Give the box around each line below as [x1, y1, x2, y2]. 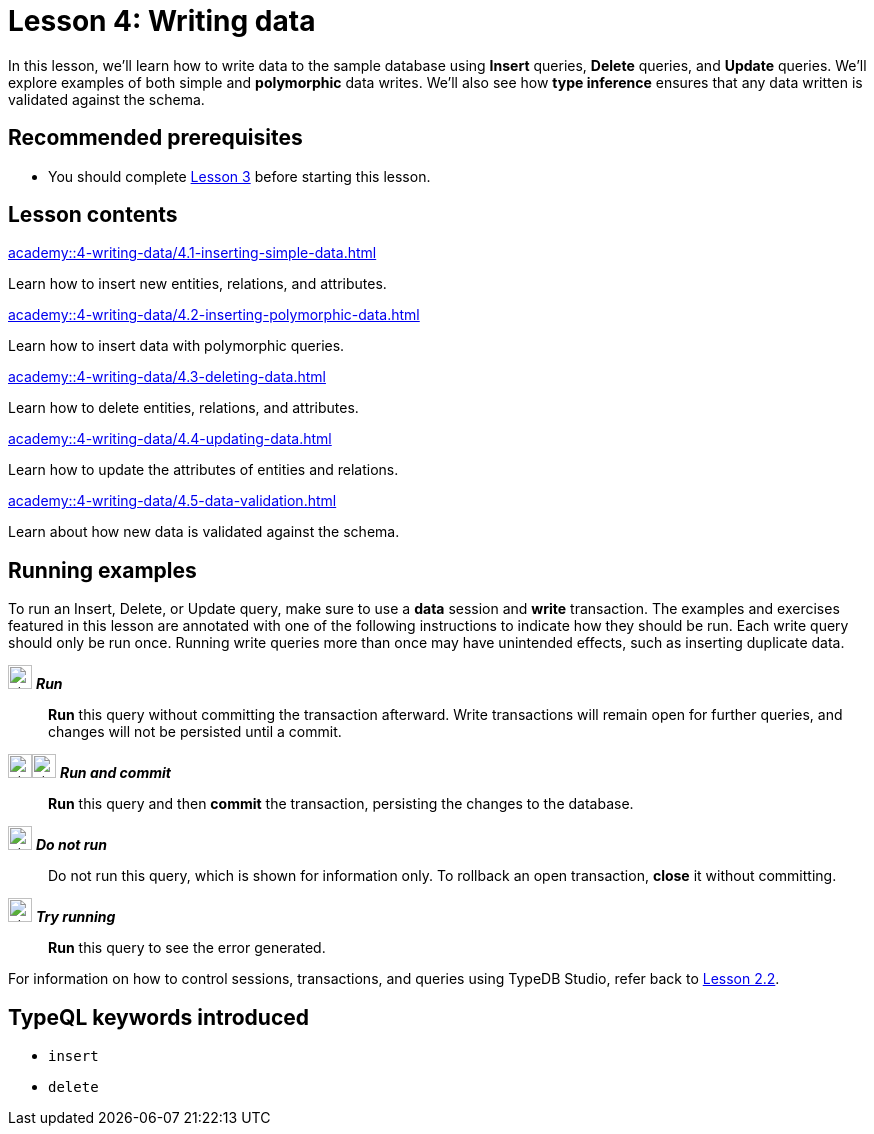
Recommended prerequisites [8, 125, 303, 151]
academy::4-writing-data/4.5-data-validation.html [8, 492, 337, 510]
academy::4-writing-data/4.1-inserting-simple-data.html [8, 244, 377, 262]
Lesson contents [8, 202, 178, 228]
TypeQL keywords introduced [8, 1004, 309, 1030]
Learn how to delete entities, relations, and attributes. [8, 399, 359, 417]
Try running [35, 908, 116, 926]
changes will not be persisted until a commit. [48, 723, 342, 741]
